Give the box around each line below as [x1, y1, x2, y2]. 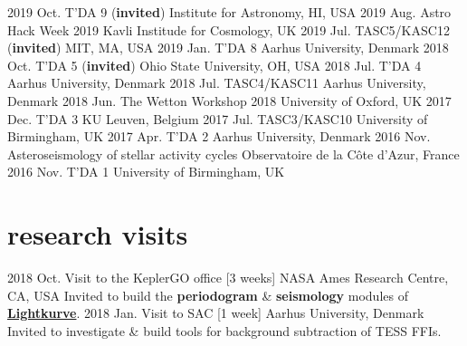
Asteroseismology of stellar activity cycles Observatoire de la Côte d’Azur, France [7, 144, 460, 163]
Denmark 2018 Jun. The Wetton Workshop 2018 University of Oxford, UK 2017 [7, 91, 452, 110]
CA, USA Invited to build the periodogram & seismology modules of [7, 285, 408, 304]
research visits [7, 216, 188, 253]
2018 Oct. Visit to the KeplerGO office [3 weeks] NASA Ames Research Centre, [7, 268, 449, 287]
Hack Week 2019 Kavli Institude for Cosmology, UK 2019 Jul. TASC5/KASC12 [7, 20, 450, 39]
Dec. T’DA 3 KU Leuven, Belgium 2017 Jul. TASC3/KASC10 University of [7, 109, 428, 128]
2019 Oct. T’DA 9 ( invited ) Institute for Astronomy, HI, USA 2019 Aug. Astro [7, 3, 452, 21]
